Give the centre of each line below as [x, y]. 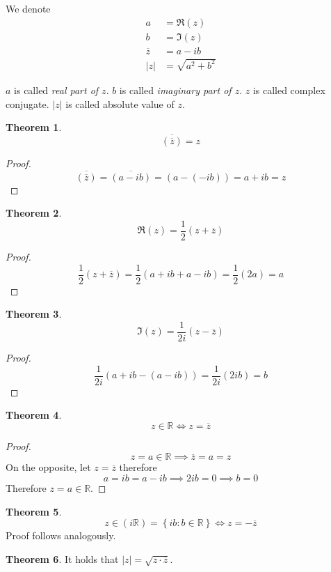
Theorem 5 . [34, 511]
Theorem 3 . [34, 314]
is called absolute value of [120, 103]
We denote [28, 8]
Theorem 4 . [34, 415]
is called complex [289, 90]
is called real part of [56, 90]
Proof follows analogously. [61, 535]
